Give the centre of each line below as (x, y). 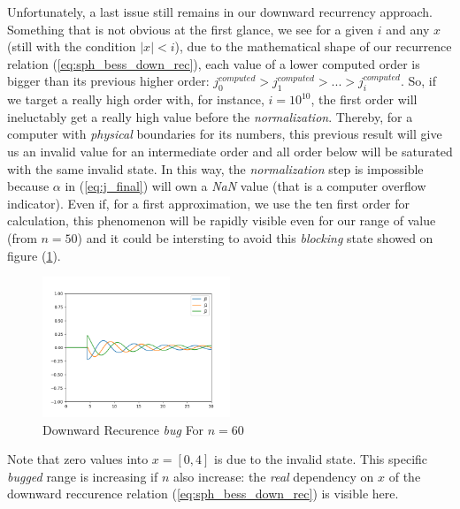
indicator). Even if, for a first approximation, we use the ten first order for (208, 203)
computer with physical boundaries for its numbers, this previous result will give (225, 134)
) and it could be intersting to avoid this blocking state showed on (255, 237)
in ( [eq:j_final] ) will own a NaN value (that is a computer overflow (245, 186)
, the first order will (364, 99)
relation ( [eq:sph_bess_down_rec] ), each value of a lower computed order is (214, 63)
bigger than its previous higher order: (108, 81)
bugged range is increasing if (83, 476)
